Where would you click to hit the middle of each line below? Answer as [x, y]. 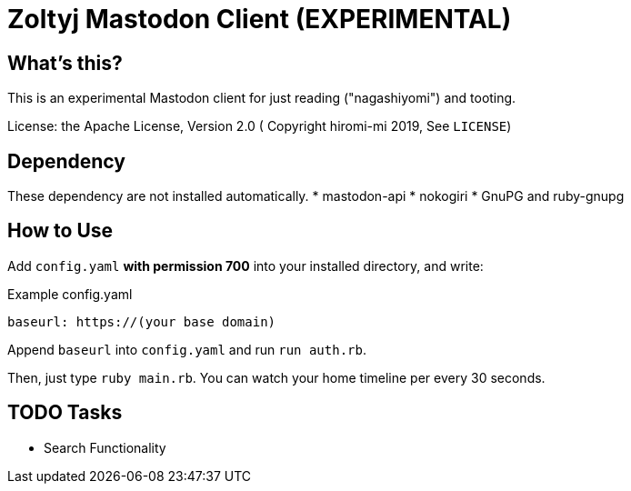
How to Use [60, 231]
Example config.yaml [70, 294]
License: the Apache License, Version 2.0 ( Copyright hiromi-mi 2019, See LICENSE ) [260, 126]
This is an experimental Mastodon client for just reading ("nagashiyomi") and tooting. [262, 98]
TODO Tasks [65, 413]
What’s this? [65, 63]
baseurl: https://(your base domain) [142, 321]
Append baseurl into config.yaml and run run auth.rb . [187, 349]
